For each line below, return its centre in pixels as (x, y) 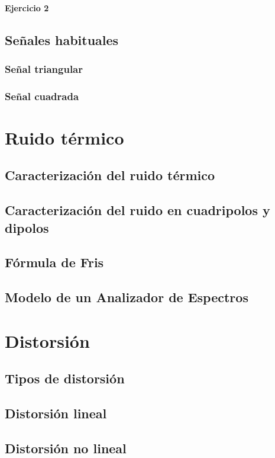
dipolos (27, 227)
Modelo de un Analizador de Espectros (127, 297)
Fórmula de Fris (54, 262)
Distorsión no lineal (66, 448)
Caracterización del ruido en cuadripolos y (137, 210)
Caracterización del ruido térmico (110, 175)
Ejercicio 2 (27, 7)
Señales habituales (62, 39)
